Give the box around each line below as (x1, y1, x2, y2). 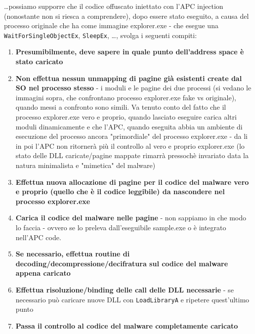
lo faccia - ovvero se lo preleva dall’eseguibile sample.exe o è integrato (15, 222, 226, 232)
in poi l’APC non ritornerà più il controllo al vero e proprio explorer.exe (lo (15, 140, 245, 151)
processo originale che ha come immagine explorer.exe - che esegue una (4, 20, 218, 31)
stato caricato (15, 56, 63, 67)
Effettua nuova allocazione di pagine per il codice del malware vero (15, 176, 249, 187)
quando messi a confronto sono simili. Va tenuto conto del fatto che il (15, 102, 226, 112)
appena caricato (15, 268, 71, 278)
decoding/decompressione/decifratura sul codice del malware (15, 258, 228, 268)
